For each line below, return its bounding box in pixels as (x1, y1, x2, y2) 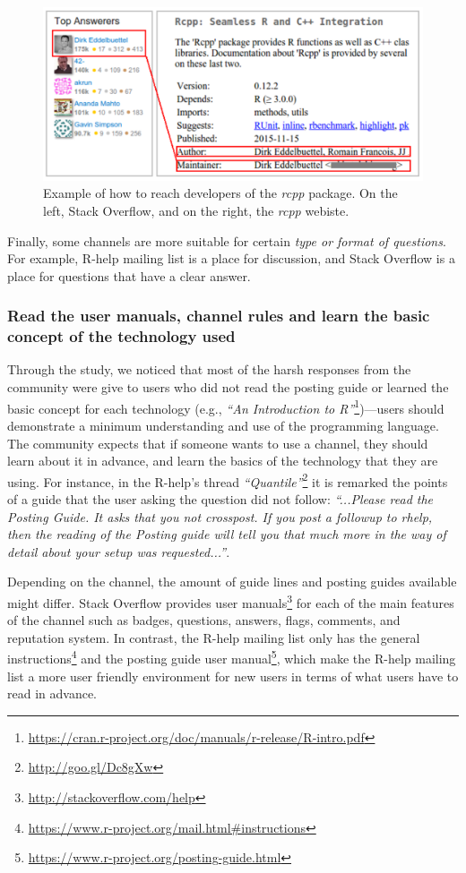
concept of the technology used (7, 325, 236, 347)
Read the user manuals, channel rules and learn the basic (7, 304, 430, 327)
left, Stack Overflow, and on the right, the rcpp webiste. (43, 201, 349, 219)
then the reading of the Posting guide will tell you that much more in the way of (7, 525, 446, 543)
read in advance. (7, 684, 97, 703)
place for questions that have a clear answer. (7, 266, 251, 285)
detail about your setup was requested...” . (7, 542, 230, 561)
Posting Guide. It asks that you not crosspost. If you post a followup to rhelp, (7, 507, 433, 526)
